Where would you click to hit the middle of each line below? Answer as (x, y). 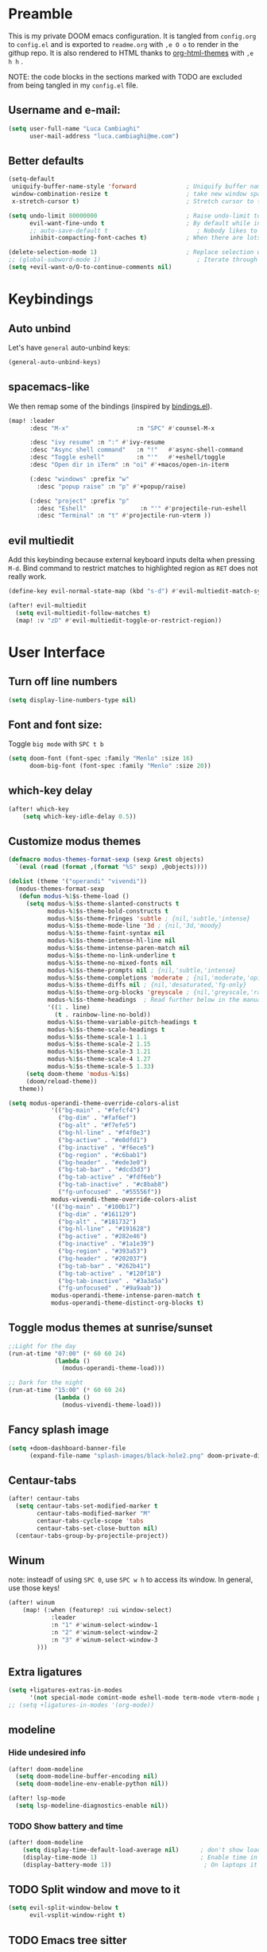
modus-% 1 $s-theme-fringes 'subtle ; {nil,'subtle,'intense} (149, 918)
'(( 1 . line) (69, 1007)
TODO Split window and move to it (94, 1889)
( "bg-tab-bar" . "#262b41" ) (104, 1266)
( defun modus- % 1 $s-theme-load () (74, 896)
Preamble (41, 14)
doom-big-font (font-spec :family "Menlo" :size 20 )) (120, 766)
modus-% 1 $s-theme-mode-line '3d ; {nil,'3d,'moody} (135, 926)
